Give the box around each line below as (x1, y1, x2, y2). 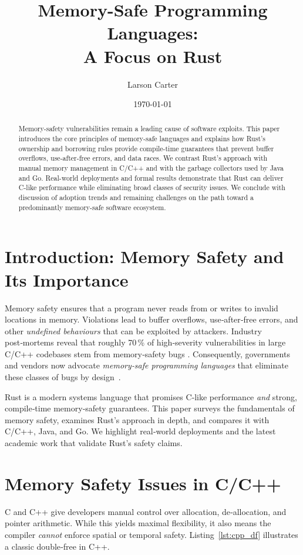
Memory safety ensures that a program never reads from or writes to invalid (5, 301, 278, 314)
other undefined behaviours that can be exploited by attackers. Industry (5, 324, 262, 337)
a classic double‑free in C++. (5, 540, 110, 552)
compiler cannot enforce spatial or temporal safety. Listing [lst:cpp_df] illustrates (5, 528, 298, 540)
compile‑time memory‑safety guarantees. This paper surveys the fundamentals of (5, 402, 295, 414)
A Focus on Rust (83, 44, 223, 68)
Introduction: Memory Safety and (5, 244, 284, 268)
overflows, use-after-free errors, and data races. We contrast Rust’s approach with (18, 153, 268, 163)
